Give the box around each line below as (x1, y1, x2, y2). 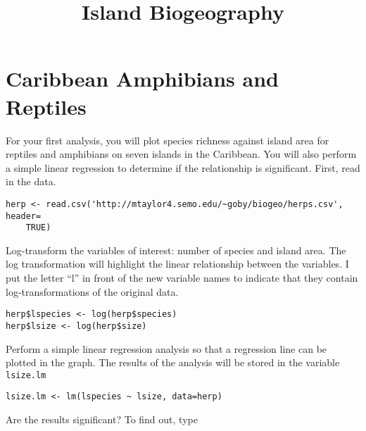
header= (6, 211, 42, 221)
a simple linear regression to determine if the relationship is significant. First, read (6, 160, 360, 175)
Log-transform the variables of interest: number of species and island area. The (6, 242, 346, 257)
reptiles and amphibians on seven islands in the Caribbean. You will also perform (6, 146, 357, 161)
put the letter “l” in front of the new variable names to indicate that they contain (6, 270, 358, 285)
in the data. (6, 174, 56, 189)
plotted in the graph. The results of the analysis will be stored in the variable (6, 355, 340, 370)
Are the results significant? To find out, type (6, 412, 198, 427)
